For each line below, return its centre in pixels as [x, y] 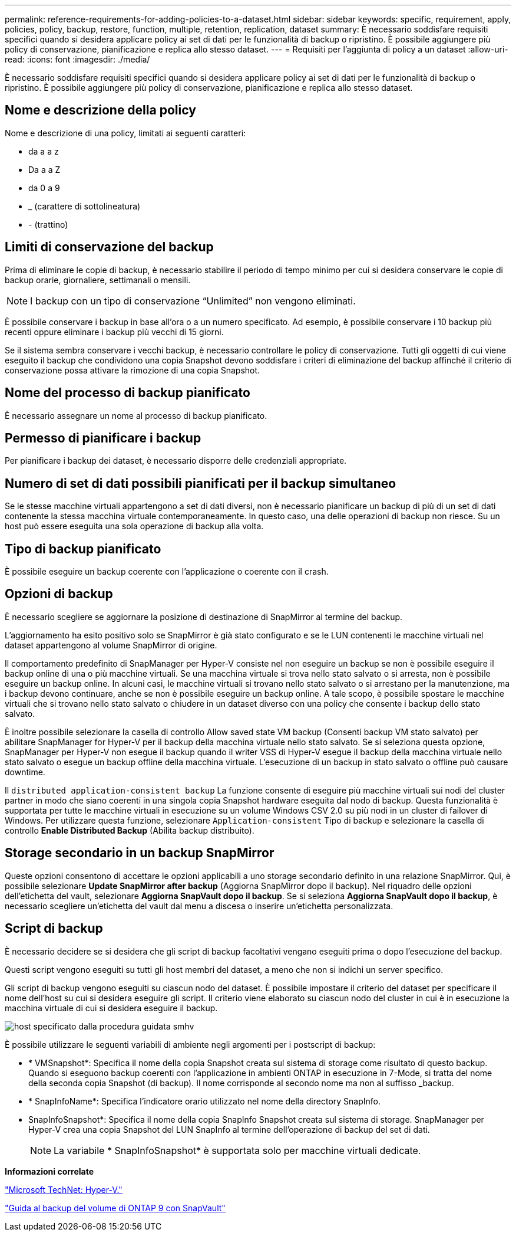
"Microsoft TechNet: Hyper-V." [64, 1189]
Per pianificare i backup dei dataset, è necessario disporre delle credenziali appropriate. [176, 461]
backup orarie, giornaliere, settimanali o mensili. [98, 280]
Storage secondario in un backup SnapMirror [140, 853]
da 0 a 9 [44, 188]
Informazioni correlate [49, 1171]
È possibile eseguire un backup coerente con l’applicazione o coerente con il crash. [167, 572]
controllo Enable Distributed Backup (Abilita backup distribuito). [130, 830]
